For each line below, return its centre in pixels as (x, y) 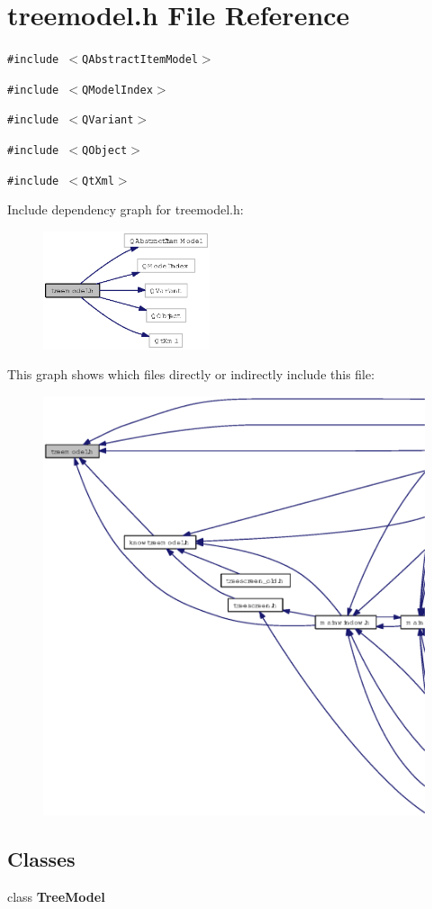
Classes (41, 859)
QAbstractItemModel (140, 60)
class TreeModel (56, 897)
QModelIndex (117, 90)
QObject (105, 151)
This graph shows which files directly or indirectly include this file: (191, 374)
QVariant (108, 120)
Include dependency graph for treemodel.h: (126, 209)
